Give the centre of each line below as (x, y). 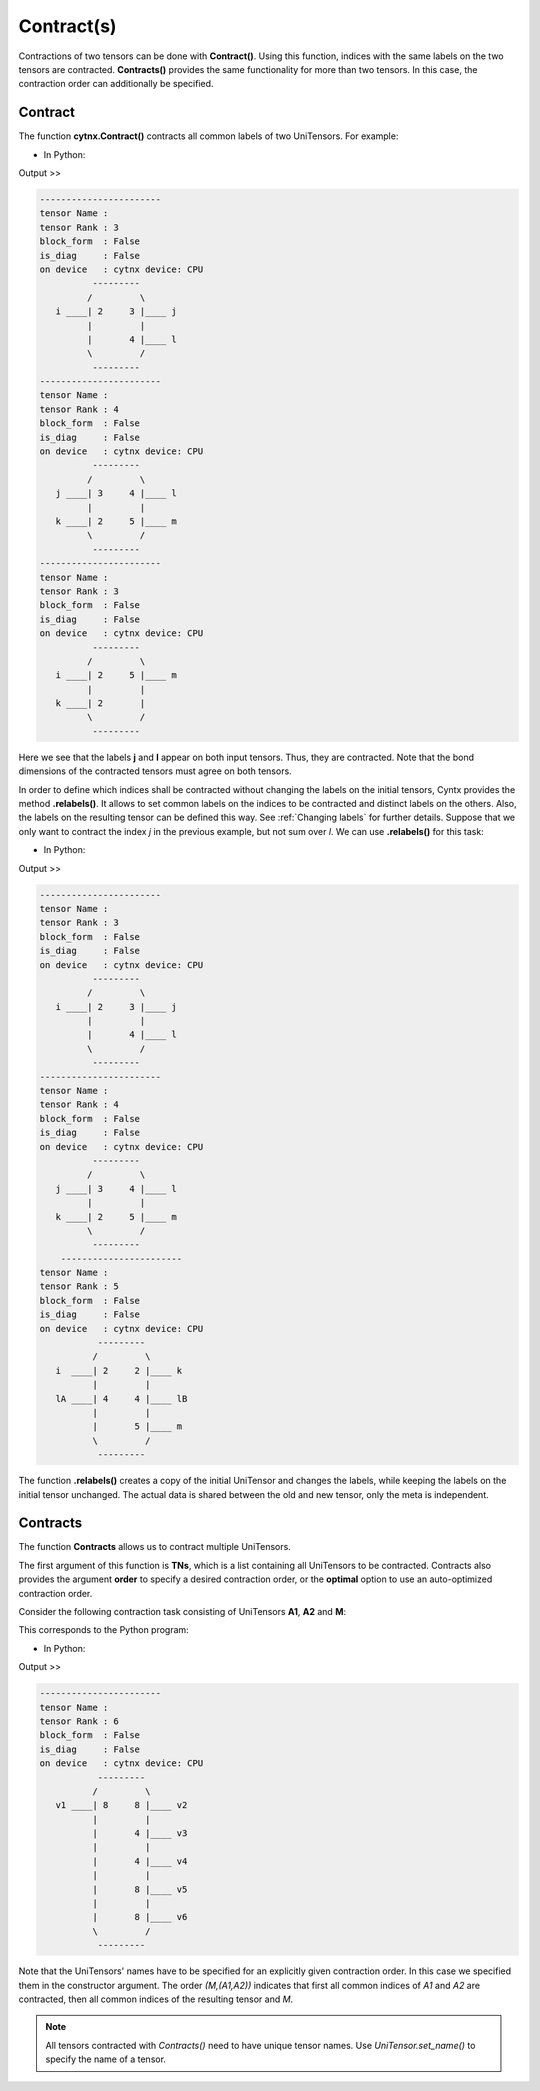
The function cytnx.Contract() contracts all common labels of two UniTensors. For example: (208, 136)
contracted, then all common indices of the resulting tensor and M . (156, 1999)
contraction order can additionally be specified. (116, 84)
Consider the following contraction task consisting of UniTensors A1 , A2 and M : (182, 1612)
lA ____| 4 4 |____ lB (121, 1398)
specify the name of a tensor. (106, 2059)
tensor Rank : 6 (79, 1721)
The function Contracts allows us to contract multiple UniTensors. (155, 1547)
